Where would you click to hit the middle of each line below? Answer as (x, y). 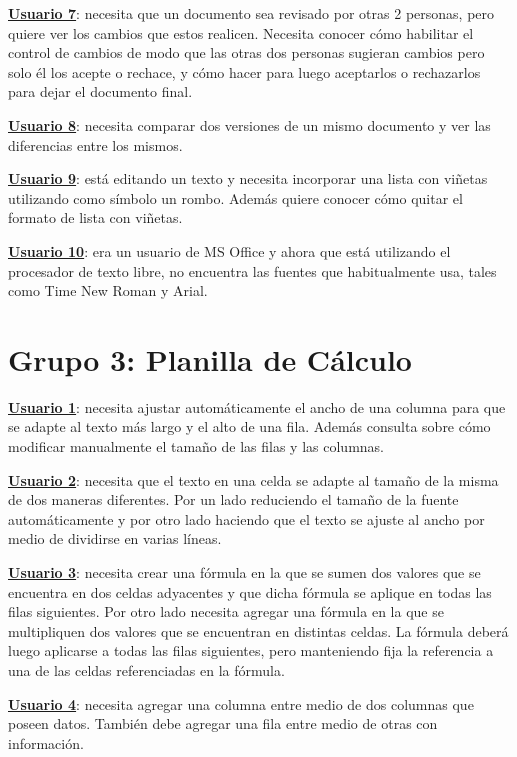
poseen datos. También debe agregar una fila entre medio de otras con (223, 723)
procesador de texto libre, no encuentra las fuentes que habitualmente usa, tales (252, 270)
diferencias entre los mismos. (95, 144)
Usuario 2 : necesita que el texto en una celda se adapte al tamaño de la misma (253, 479)
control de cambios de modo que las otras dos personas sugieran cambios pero (246, 52)
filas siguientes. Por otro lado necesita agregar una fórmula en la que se (226, 611)
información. (46, 742)
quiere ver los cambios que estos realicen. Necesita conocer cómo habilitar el (241, 32)
